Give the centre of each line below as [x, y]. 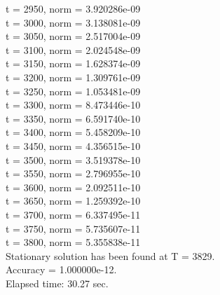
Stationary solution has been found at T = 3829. [110, 255]
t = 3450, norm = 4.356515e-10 [73, 145]
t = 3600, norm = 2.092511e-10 [73, 187]
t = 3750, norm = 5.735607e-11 [73, 228]
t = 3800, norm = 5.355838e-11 [73, 242]
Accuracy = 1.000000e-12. [61, 269]
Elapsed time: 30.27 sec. [57, 283]
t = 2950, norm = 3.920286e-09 [73, 8]
